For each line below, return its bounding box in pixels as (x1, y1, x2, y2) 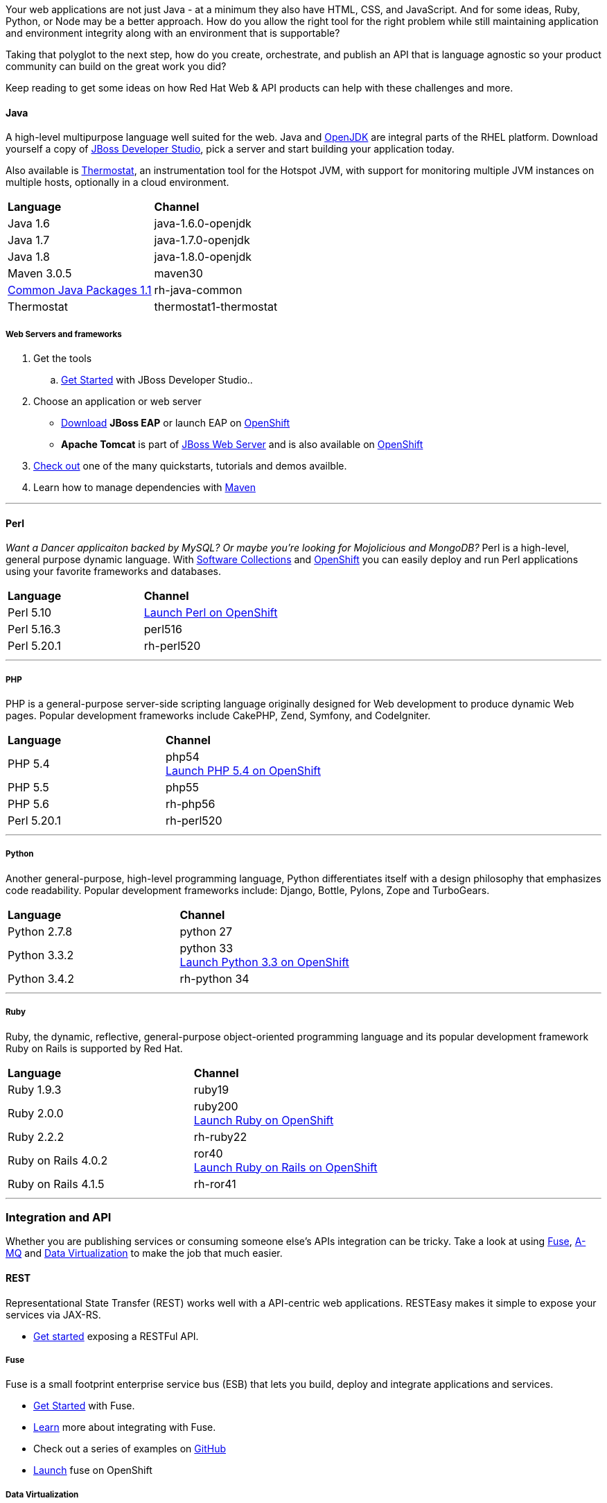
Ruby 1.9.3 (8, 1082, 62, 1097)
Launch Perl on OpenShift (143, 606, 278, 620)
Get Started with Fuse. (33, 1400, 135, 1412)
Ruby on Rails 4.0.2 (8, 1153, 108, 1167)
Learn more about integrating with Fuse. (33, 1421, 216, 1434)
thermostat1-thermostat (154, 300, 278, 314)
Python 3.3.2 (8, 947, 74, 962)
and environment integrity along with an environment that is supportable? (6, 27, 340, 39)
